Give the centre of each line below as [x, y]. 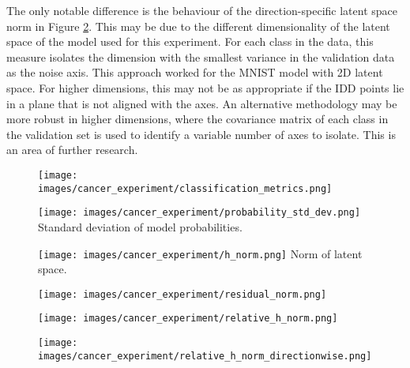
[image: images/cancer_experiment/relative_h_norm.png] [188, 319]
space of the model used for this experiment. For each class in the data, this [190, 41]
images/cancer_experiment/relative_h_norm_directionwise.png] [205, 356]
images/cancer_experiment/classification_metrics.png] [185, 188]
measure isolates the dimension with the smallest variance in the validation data [201, 56]
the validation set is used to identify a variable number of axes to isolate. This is [201, 134]
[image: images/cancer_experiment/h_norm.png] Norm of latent [200, 253]
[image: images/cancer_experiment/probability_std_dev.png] [199, 213]
